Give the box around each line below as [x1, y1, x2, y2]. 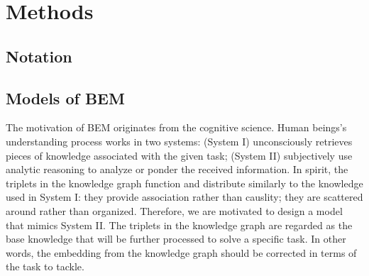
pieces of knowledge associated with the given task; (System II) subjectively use [6, 148, 353, 162]
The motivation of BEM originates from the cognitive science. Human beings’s [6, 120, 347, 135]
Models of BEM [6, 87, 125, 109]
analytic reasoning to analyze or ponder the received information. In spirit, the [6, 162, 348, 177]
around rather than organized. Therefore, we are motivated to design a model [6, 203, 343, 218]
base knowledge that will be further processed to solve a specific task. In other [6, 231, 346, 246]
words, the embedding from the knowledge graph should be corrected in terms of [6, 245, 357, 260]
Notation [6, 45, 72, 67]
